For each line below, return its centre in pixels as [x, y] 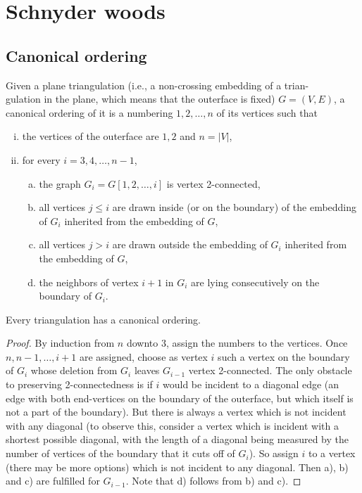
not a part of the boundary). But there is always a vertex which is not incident [176, 412]
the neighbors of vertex [89, 282]
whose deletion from [74, 370]
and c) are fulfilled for [53, 481]
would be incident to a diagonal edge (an [251, 384]
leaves [147, 370]
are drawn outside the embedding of [190, 244]
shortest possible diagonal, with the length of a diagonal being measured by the [177, 439]
